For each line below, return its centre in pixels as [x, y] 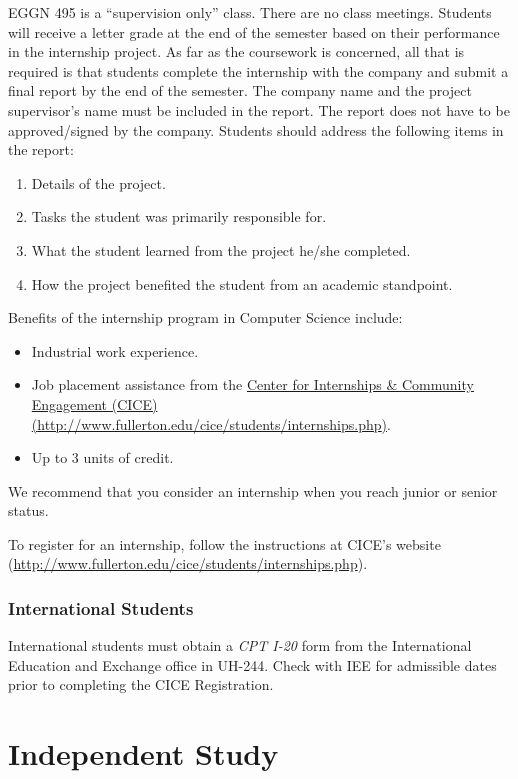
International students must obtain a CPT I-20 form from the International [240, 645]
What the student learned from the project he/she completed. [221, 249]
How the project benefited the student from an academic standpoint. [242, 283]
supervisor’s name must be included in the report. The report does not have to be [259, 109]
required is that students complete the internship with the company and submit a [258, 70]
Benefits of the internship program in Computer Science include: [205, 317]
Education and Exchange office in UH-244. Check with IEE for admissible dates [252, 664]
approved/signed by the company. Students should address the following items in [256, 129]
